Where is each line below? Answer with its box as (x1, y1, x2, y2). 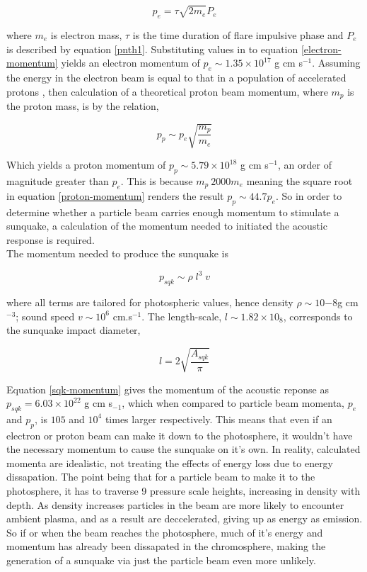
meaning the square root (246, 173, 353, 188)
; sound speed (16, 308, 75, 323)
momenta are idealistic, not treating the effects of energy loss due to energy (6, 455, 334, 470)
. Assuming (312, 55, 361, 70)
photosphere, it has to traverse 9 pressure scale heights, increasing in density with (6, 483, 361, 498)
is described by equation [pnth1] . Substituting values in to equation (6, 41, 298, 56)
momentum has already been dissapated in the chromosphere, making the (6, 539, 326, 554)
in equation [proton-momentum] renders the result (6, 188, 224, 203)
